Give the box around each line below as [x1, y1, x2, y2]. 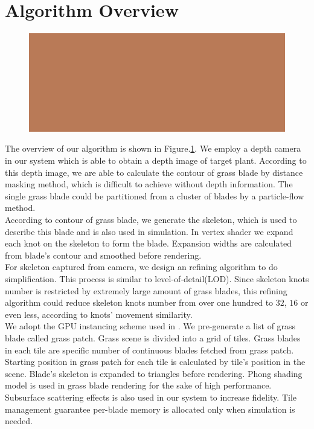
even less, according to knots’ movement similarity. [5, 308, 193, 320]
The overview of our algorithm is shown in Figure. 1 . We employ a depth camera [5, 142, 301, 155]
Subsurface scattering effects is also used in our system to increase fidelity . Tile [5, 390, 297, 403]
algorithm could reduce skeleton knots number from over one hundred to [5, 296, 274, 309]
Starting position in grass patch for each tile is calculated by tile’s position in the [5, 355, 306, 368]
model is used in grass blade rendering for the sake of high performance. [5, 379, 272, 392]
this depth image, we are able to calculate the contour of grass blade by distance [5, 166, 303, 178]
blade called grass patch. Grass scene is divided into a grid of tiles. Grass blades [5, 331, 301, 344]
